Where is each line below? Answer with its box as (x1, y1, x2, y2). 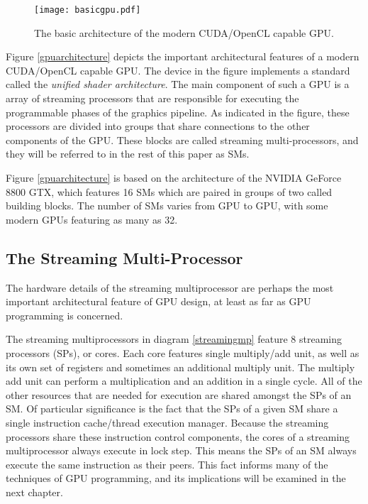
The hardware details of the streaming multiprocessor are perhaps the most (6, 280, 334, 295)
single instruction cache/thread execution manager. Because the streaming (6, 415, 329, 429)
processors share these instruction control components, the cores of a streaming (6, 429, 350, 444)
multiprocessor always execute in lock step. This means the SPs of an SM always (6, 443, 357, 458)
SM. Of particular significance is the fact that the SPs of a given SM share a (6, 401, 338, 416)
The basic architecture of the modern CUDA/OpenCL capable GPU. (34, 25, 334, 40)
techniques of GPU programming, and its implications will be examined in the (6, 471, 346, 486)
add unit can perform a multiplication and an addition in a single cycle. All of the (6, 373, 362, 388)
